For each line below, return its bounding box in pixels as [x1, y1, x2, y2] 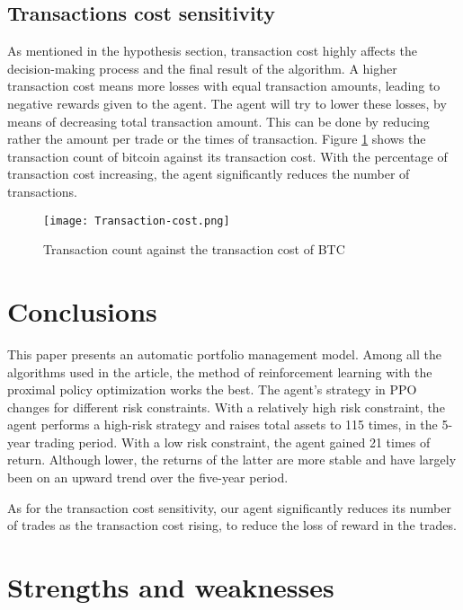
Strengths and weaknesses [7, 569, 334, 606]
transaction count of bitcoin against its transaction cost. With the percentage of [7, 146, 448, 165]
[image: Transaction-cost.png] [43, 214, 230, 227]
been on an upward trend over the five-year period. [7, 468, 289, 487]
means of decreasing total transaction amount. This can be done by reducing [7, 111, 430, 130]
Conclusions [7, 292, 157, 329]
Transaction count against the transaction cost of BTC [43, 240, 345, 259]
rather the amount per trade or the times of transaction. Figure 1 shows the [7, 129, 426, 148]
